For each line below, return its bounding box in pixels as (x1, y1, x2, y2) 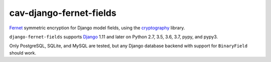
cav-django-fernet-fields (9, 7, 116, 18)
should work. (9, 50, 37, 56)
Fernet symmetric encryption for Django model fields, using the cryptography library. (9, 25, 185, 31)
